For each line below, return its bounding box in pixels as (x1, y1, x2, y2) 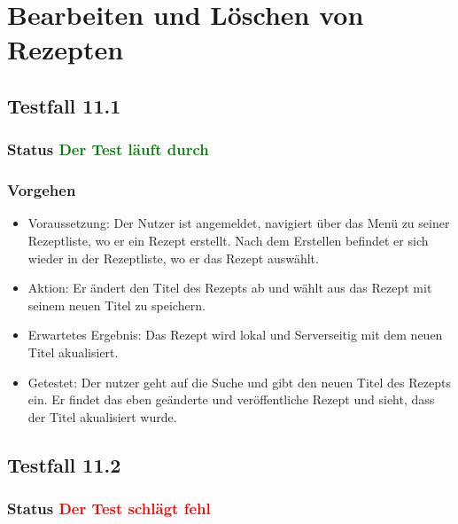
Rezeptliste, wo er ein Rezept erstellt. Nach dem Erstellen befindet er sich (27, 231, 429, 249)
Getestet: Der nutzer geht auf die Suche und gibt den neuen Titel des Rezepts (27, 372, 451, 391)
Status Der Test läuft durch (7, 138, 209, 160)
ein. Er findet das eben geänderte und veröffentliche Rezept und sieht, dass (27, 390, 435, 409)
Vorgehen (7, 179, 76, 201)
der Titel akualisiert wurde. (27, 407, 177, 426)
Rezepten (7, 31, 124, 67)
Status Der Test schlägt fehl (7, 497, 211, 520)
